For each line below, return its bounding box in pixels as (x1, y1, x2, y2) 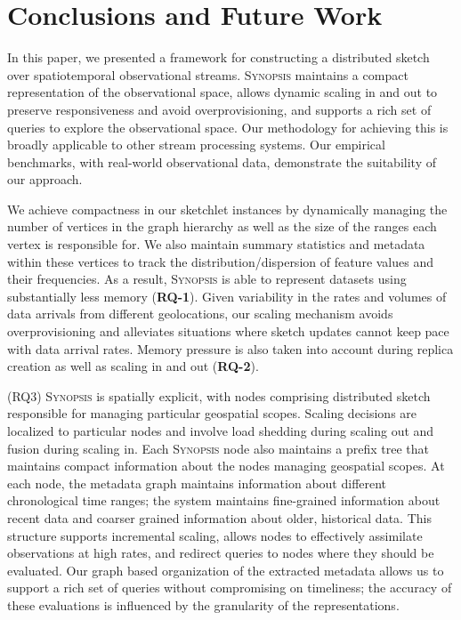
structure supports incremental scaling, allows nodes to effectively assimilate (7, 526, 423, 544)
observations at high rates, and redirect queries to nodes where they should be (7, 544, 434, 562)
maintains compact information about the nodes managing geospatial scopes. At (7, 456, 445, 475)
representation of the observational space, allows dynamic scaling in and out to (7, 83, 438, 101)
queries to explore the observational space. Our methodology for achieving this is (7, 117, 449, 136)
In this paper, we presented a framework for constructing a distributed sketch (7, 48, 430, 67)
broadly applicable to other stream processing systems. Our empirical (7, 135, 385, 154)
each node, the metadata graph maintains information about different (7, 473, 387, 492)
